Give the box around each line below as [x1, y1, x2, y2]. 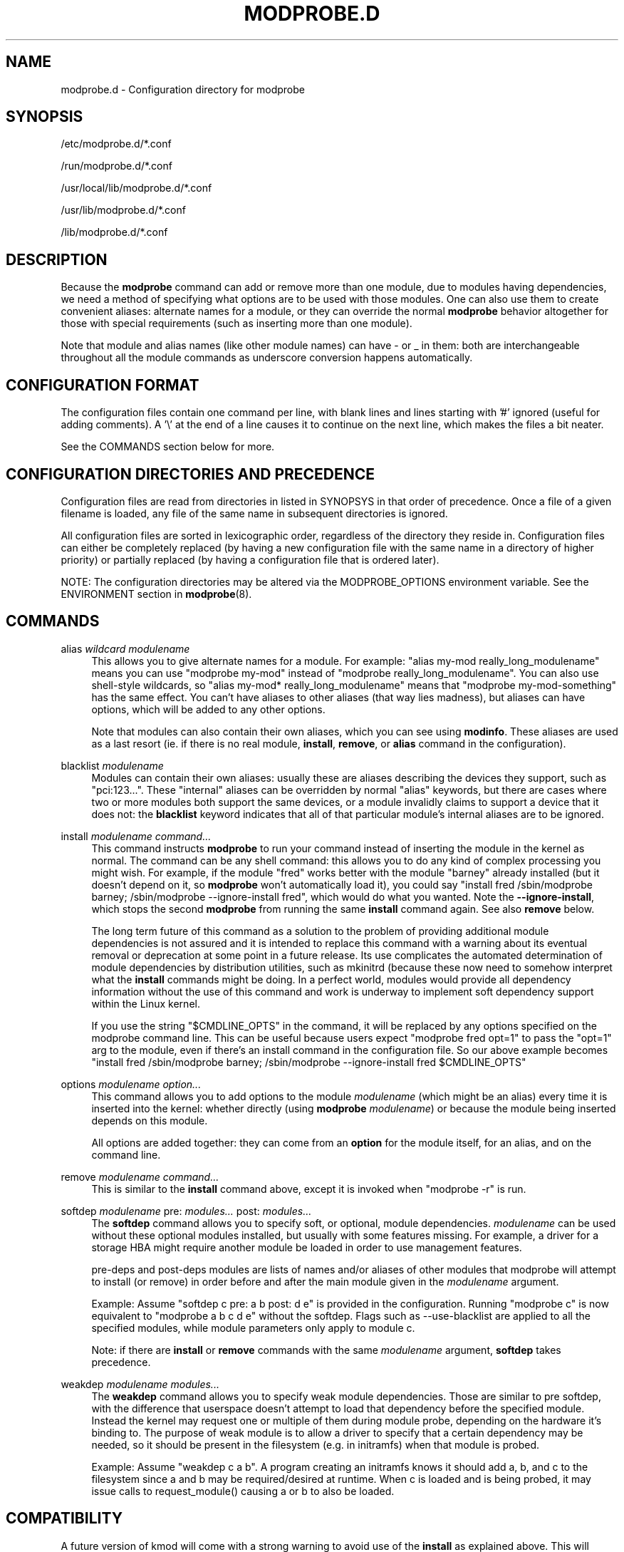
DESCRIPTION [6, 250, 108, 269]
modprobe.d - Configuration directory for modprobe [61, 83, 305, 95]
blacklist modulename [61, 759, 164, 772]
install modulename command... [61, 829, 212, 842]
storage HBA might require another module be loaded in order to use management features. [91, 1241, 522, 1253]
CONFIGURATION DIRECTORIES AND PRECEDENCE [6, 465, 375, 483]
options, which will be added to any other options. [91, 703, 326, 715]
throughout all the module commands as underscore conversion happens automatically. [61, 351, 473, 364]
